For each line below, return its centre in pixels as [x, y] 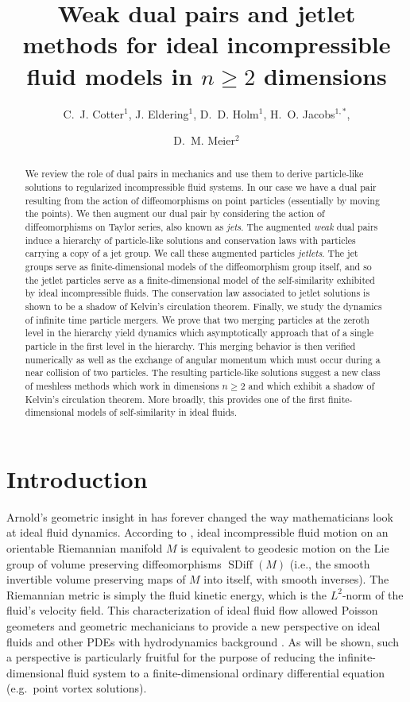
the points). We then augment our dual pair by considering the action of [175, 213]
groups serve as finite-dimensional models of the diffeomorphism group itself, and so [198, 267]
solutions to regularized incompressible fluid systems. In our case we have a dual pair [201, 187]
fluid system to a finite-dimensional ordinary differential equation [226, 672]
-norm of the [373, 594]
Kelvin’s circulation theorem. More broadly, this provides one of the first [175, 399]
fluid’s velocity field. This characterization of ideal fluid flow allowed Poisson [192, 610]
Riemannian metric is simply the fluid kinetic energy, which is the [167, 594]
